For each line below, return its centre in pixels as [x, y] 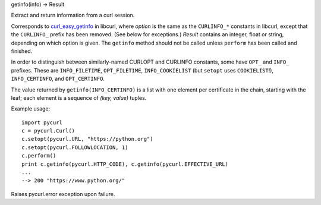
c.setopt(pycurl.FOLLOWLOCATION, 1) [75, 147]
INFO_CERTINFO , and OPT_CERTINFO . [58, 79]
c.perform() [39, 156]
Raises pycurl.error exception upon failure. [63, 194]
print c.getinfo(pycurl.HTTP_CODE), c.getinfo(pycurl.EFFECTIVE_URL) [125, 164]
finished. [22, 51]
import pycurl [42, 122]
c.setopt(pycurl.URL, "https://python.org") [88, 139]
